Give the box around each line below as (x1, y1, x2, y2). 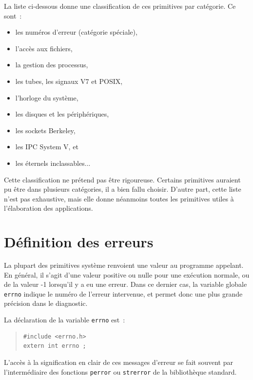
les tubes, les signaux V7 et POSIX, (15, 76, 123, 86)
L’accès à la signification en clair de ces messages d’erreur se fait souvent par (4, 357, 233, 367)
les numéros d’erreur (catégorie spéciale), (15, 27, 137, 37)
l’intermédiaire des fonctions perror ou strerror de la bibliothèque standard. (4, 366, 237, 377)
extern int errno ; (23, 342, 86, 350)
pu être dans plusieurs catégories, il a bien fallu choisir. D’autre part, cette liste (4, 184, 241, 194)
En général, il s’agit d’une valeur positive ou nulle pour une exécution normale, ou (4, 269, 250, 280)
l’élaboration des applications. (4, 203, 93, 213)
